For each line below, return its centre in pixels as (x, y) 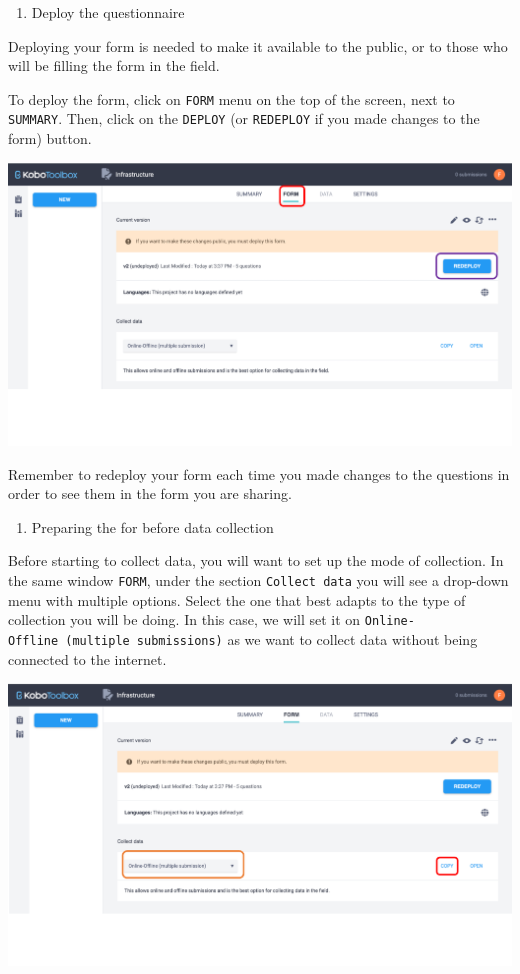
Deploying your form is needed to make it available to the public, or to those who (258, 45)
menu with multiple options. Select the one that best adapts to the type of (237, 599)
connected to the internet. (87, 658)
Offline (33, 640)
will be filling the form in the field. (114, 65)
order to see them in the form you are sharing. (150, 493)
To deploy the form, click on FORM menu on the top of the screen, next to (231, 98)
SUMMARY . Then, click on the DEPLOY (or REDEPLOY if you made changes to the (244, 118)
